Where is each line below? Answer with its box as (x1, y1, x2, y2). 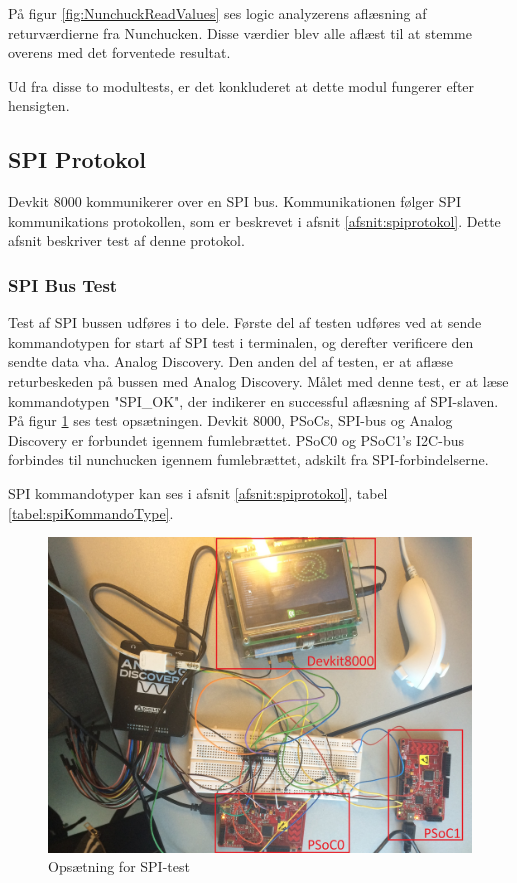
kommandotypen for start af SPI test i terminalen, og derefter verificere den (8, 331, 474, 352)
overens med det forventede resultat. (8, 42, 231, 63)
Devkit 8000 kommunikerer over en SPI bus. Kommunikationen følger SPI (8, 191, 462, 212)
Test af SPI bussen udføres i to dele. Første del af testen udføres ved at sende (8, 312, 482, 333)
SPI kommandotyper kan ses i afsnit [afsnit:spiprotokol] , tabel (8, 482, 388, 503)
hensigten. (8, 95, 70, 116)
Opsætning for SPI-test (48, 856, 190, 877)
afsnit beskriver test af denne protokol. (8, 230, 245, 251)
